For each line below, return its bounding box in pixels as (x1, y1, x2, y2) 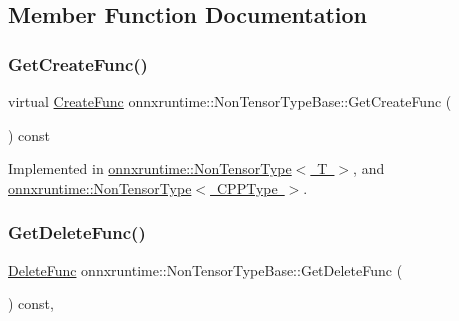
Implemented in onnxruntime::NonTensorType (8, 158, 292, 179)
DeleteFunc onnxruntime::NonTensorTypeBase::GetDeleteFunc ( (8, 259, 403, 280)
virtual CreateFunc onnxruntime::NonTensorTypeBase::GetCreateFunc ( (8, 91, 452, 111)
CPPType (217, 177, 278, 198)
